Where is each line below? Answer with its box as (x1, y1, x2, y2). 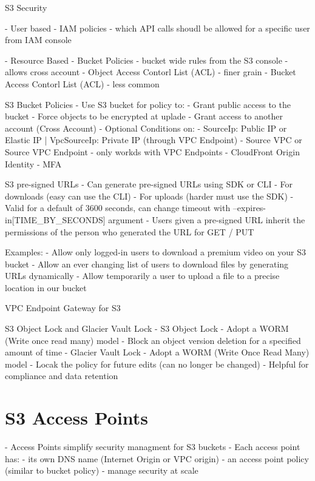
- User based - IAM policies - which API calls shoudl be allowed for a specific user (5, 21, 310, 34)
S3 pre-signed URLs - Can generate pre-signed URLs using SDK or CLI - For (5, 178, 293, 190)
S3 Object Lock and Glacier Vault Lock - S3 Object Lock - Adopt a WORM (5, 322, 289, 335)
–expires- (232, 201, 266, 214)
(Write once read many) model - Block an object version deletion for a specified (5, 334, 301, 346)
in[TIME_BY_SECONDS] (5, 213, 106, 226)
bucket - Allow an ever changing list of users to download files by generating (5, 257, 289, 270)
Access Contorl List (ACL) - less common (5, 77, 160, 90)
